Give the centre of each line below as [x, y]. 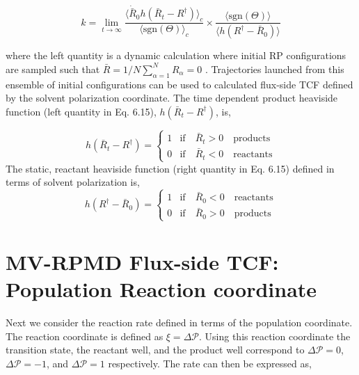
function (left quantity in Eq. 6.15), [81, 111]
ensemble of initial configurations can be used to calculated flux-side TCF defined [179, 84]
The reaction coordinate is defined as [85, 336]
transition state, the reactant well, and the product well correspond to [155, 350]
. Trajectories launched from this [274, 69]
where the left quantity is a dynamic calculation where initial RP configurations [176, 55]
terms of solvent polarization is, [73, 182]
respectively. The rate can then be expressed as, [210, 363]
